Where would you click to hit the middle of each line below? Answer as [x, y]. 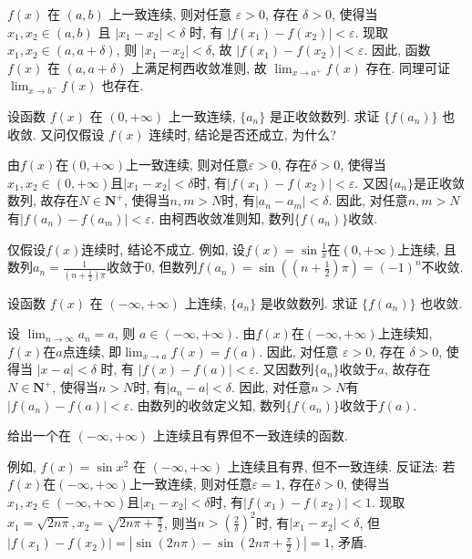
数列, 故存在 [43, 200]
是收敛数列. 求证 [309, 302]
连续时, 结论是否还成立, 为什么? [242, 134]
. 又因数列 [284, 369]
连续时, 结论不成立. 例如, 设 [164, 248]
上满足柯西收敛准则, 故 [199, 67]
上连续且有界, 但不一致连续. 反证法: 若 [341, 466]
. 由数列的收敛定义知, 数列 [208, 404]
